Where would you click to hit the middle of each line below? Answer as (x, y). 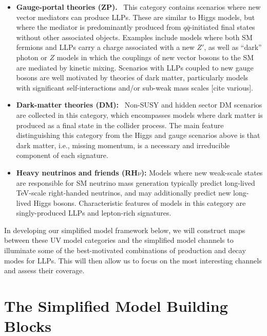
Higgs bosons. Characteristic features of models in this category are (140, 202)
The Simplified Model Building (116, 306)
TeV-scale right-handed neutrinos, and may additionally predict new (123, 193)
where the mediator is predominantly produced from (99, 27)
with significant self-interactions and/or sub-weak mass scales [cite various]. (135, 87)
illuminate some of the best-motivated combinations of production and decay (125, 250)
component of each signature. (62, 155)
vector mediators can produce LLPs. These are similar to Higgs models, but (136, 17)
